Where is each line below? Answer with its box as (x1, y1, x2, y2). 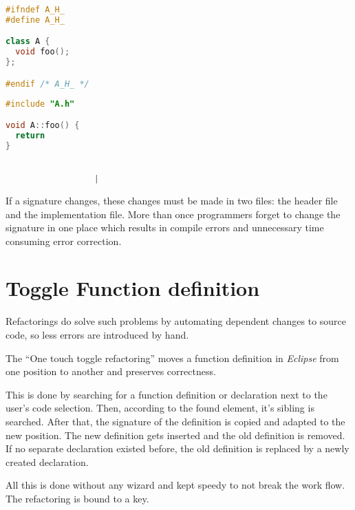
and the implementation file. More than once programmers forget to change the (6, 206, 341, 221)
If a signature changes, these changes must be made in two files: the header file (6, 193, 338, 207)
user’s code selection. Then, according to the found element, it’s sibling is (6, 401, 314, 415)
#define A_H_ (6, 14, 65, 25)
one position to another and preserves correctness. (6, 364, 216, 379)
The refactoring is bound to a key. (6, 491, 149, 505)
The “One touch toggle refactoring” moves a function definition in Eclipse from (6, 350, 339, 365)
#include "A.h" (6, 98, 75, 109)
